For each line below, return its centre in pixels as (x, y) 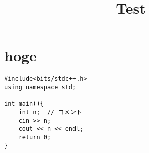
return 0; (35, 137)
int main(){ (24, 104)
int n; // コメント (50, 112)
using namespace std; (40, 87)
